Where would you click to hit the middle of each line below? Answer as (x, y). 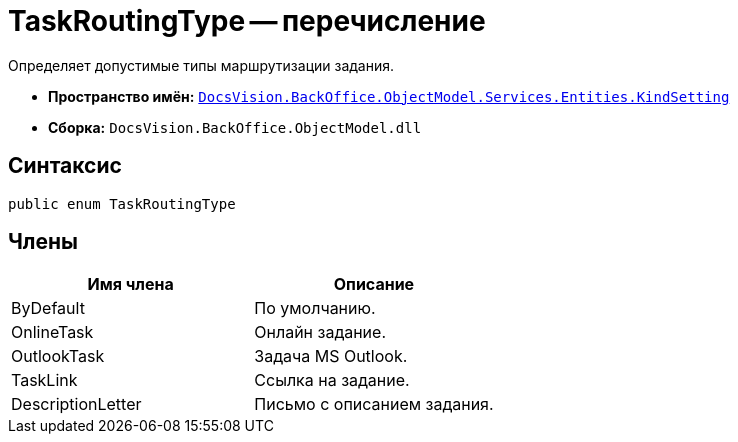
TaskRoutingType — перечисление (247, 21)
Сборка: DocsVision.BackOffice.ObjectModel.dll (235, 127)
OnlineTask (52, 332)
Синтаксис (65, 166)
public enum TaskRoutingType (122, 203)
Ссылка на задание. (332, 380)
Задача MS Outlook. (331, 356)
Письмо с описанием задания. (374, 404)
